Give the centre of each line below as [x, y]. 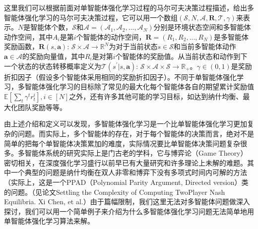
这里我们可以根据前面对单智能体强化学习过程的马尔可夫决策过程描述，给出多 [129, 7]
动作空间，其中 [28, 36]
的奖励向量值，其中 [53, 56]
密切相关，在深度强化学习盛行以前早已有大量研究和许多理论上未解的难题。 [126, 162]
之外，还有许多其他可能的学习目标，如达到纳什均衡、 [156, 96]
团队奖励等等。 [42, 107]
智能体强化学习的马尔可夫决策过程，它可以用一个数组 [91, 17]
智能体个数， [51, 27]
